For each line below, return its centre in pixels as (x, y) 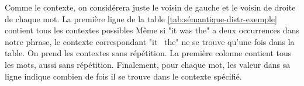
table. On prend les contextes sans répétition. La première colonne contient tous (148, 53)
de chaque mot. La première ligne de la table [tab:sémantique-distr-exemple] (141, 18)
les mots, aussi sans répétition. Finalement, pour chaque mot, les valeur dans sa (148, 64)
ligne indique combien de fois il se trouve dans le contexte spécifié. (123, 76)
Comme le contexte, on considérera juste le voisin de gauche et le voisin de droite (150, 7)
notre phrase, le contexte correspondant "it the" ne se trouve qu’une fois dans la (150, 41)
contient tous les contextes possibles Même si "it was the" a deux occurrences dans (152, 30)
